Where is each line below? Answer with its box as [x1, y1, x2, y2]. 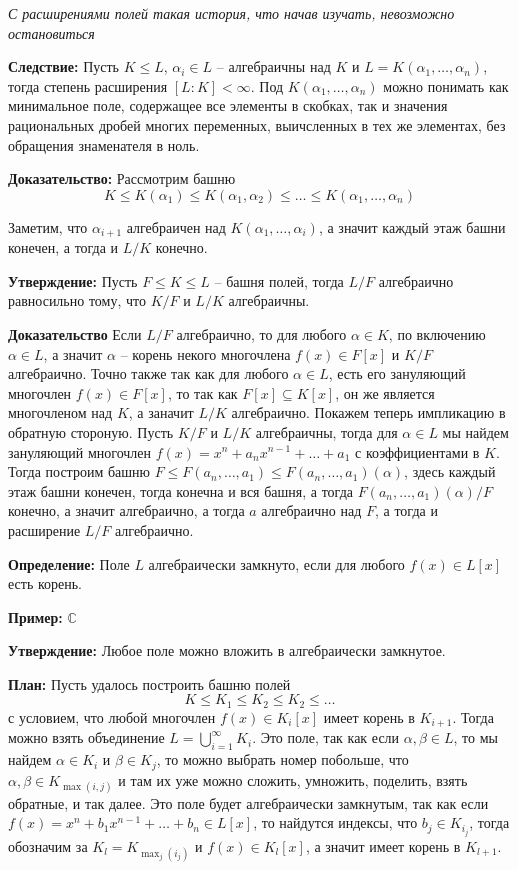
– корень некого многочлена [120, 343, 291, 364]
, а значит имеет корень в [305, 835, 461, 856]
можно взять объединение [8, 727, 165, 748]
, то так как [167, 382, 238, 403]
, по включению [388, 323, 486, 344]
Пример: [8, 606, 63, 627]
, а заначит [128, 402, 194, 423]
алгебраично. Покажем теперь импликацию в [231, 402, 506, 423]
